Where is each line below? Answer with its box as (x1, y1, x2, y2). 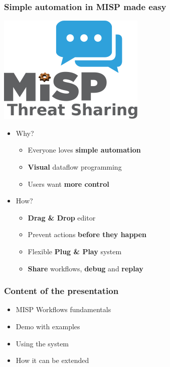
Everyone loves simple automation (28, 144, 141, 155)
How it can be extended (16, 355, 89, 365)
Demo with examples (16, 321, 80, 331)
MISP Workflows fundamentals (16, 304, 111, 315)
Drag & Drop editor (28, 212, 96, 223)
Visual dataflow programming (28, 162, 122, 172)
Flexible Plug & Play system (28, 246, 122, 256)
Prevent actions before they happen (28, 229, 147, 240)
